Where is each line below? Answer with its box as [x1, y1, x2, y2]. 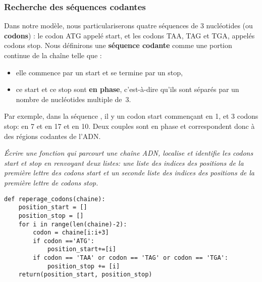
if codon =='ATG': [33, 237, 94, 245]
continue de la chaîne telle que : [4, 50, 102, 60]
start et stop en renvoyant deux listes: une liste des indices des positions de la [4, 157, 244, 168]
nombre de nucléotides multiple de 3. [16, 93, 131, 104]
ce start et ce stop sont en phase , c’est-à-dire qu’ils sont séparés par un [16, 84, 239, 95]
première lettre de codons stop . [4, 177, 98, 187]
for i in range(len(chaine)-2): [18, 220, 127, 228]
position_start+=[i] [47, 246, 116, 253]
